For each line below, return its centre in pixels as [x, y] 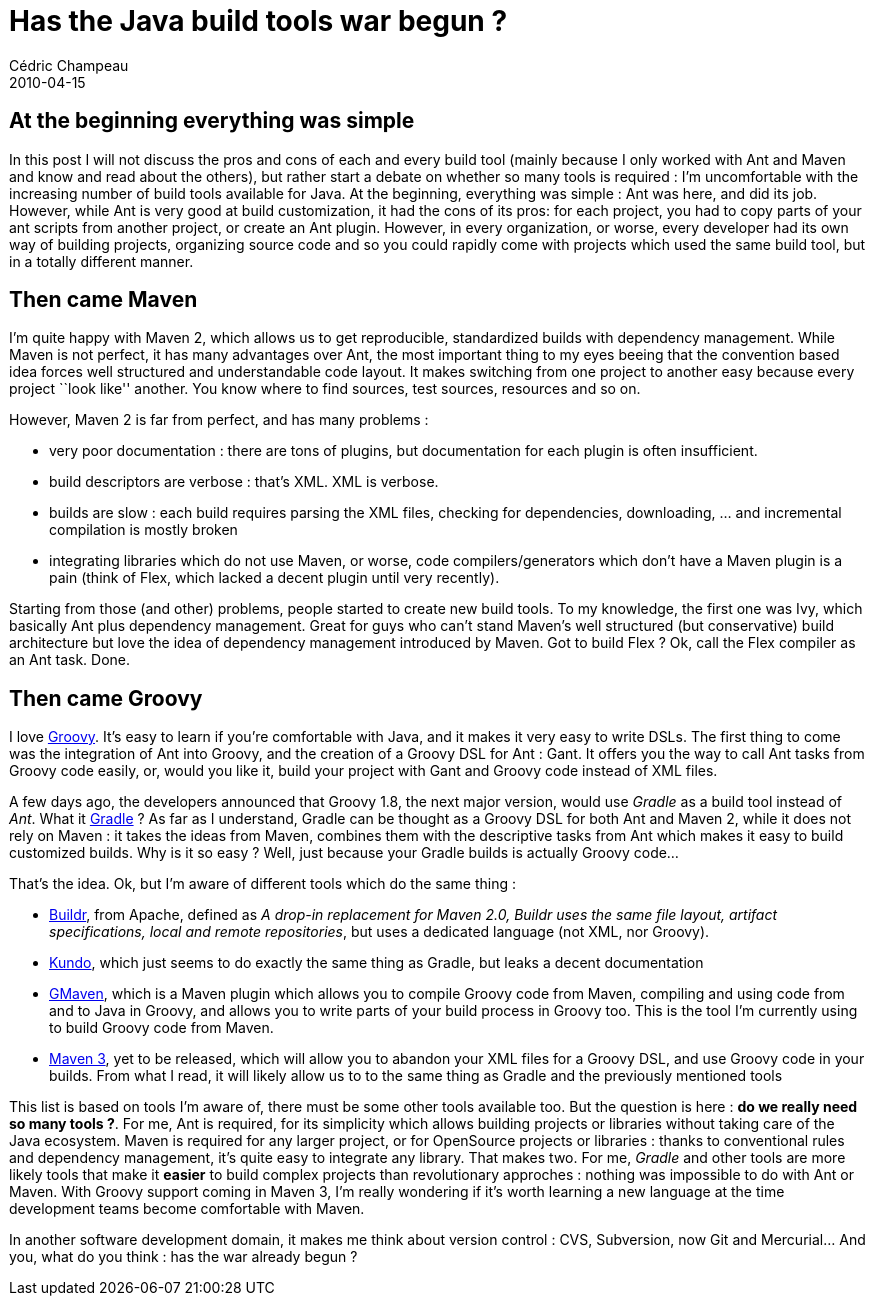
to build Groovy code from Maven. [161, 1028]
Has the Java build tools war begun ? [258, 21]
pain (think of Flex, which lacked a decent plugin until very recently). [274, 578]
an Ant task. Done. [70, 660]
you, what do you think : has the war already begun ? [183, 1257]
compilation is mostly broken [143, 530]
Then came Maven [103, 300]
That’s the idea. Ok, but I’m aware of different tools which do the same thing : [262, 884]
